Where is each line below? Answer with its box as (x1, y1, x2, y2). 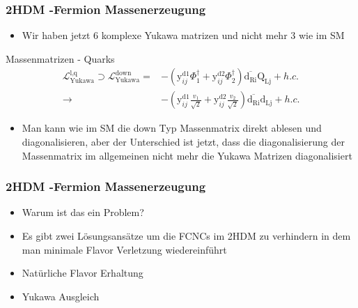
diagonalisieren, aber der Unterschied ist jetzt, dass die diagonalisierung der (22, 134, 345, 149)
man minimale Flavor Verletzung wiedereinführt (22, 242, 227, 256)
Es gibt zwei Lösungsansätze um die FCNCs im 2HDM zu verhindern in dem (22, 229, 351, 243)
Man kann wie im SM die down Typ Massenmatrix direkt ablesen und (22, 121, 322, 135)
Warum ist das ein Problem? (22, 205, 144, 220)
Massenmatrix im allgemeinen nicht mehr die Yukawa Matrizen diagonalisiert (22, 148, 352, 162)
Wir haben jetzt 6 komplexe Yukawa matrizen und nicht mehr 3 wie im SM (22, 28, 345, 43)
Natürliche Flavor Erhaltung (22, 265, 143, 280)
